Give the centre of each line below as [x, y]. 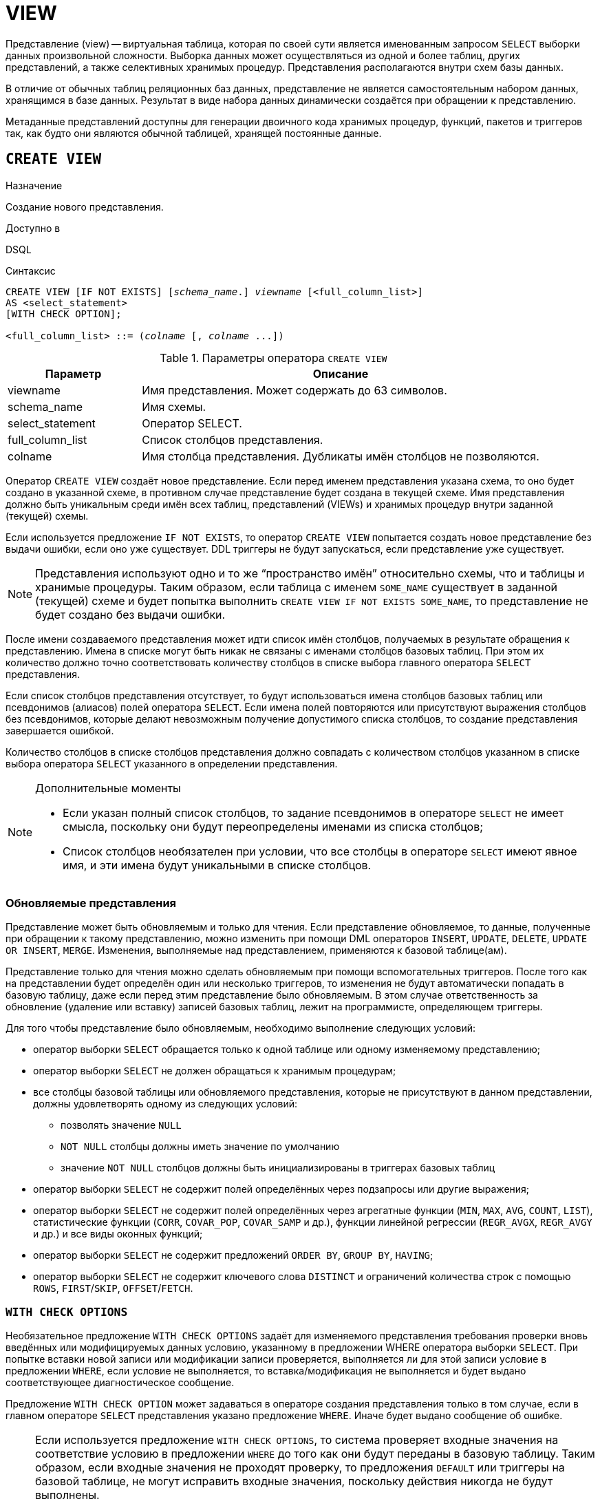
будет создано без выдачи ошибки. [130, 614]
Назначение [34, 185]
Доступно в [33, 228]
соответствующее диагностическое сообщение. [120, 1383]
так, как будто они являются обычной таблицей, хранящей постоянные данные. [194, 133]
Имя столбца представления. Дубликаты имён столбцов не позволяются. [341, 456]
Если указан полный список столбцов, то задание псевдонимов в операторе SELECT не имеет [313, 812]
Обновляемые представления [91, 903]
